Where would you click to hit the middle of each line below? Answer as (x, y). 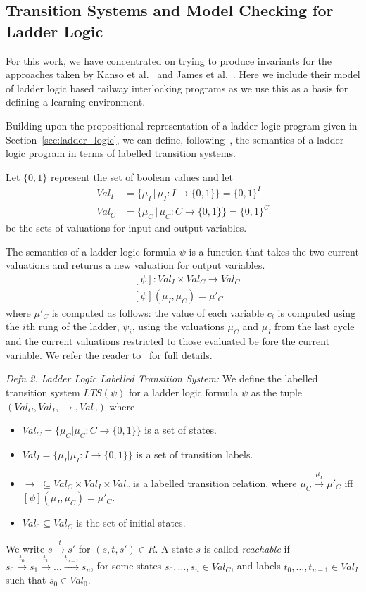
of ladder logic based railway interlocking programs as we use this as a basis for (177, 88)
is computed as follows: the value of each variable (158, 312)
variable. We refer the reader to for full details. (109, 354)
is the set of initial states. (131, 523)
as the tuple (277, 392)
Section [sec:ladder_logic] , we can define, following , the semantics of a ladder (175, 139)
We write (25, 548)
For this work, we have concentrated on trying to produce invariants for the (169, 60)
